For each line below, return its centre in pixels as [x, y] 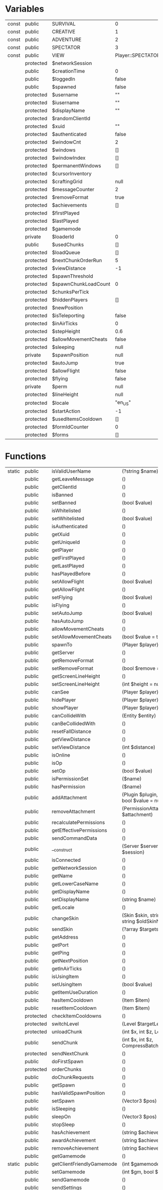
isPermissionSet [70, 779]
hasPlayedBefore [71, 574]
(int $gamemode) [142, 1164]
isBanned [62, 495]
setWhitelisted [68, 519]
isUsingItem [65, 976]
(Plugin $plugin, [140, 794]
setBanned [64, 503]
